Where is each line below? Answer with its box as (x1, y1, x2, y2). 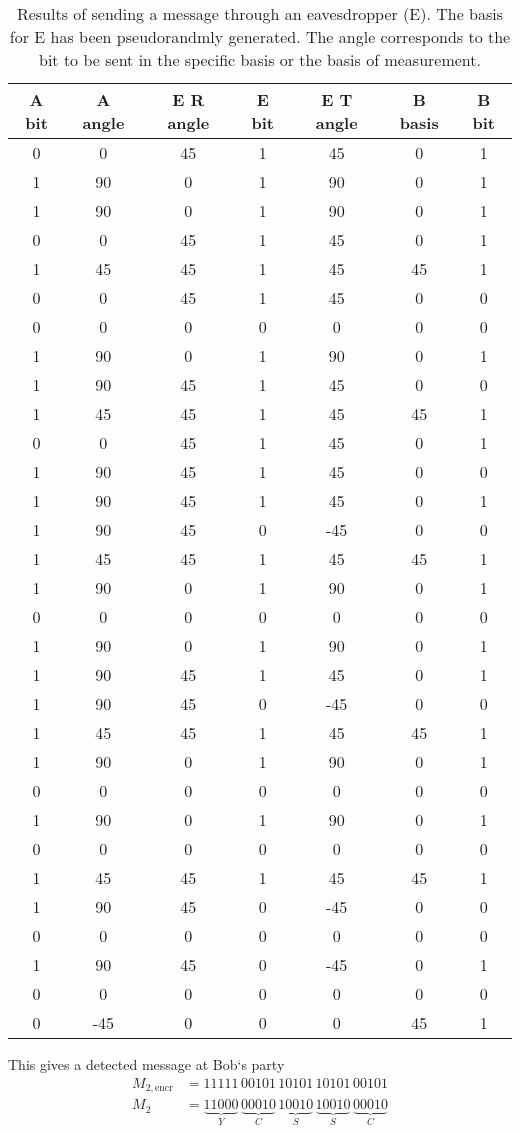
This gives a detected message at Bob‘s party (8, 1054, 285, 1074)
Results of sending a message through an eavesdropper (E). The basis (16, 2, 504, 25)
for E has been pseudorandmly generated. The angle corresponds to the (9, 25, 511, 48)
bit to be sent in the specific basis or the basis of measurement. (39, 48, 481, 71)
